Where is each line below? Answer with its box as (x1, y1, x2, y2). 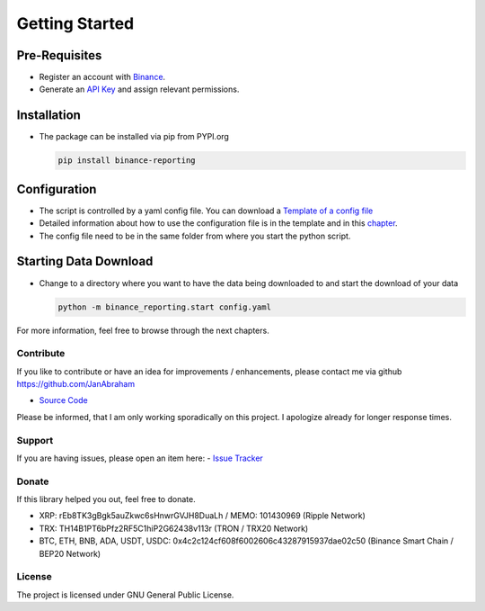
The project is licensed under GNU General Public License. (16, 589, 234, 600)
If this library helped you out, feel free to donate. (16, 494, 197, 505)
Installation (16, 108, 81, 123)
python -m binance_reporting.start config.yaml (57, 301, 271, 312)
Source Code (39, 395, 89, 406)
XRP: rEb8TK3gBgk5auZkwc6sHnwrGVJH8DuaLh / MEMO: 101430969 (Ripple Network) (39, 510, 366, 521)
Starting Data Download (16, 254, 154, 269)
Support (16, 434, 54, 446)
